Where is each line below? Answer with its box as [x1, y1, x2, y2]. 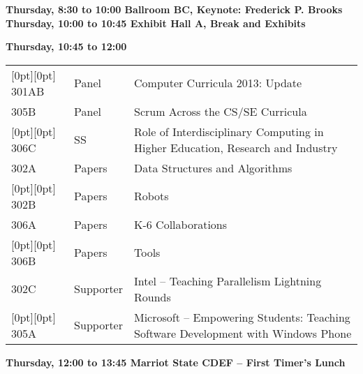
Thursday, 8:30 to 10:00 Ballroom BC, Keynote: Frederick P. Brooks [6, 2, 343, 16]
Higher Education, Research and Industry [134, 139, 338, 156]
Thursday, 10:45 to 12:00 [6, 39, 127, 54]
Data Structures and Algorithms [134, 159, 292, 176]
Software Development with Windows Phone [134, 324, 352, 341]
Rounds [134, 288, 171, 305]
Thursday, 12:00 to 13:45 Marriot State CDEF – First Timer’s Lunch [6, 354, 346, 369]
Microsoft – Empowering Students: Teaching [134, 308, 350, 325]
